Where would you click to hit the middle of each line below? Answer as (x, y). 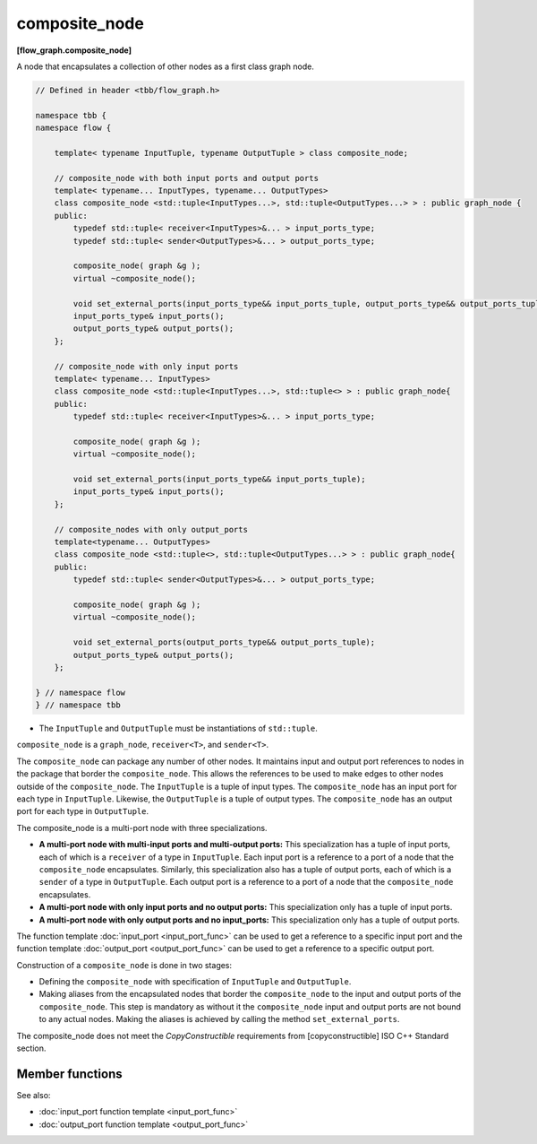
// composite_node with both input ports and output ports (187, 178)
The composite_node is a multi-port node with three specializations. (142, 828)
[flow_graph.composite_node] (74, 50)
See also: (34, 1095)
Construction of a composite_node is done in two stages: (124, 965)
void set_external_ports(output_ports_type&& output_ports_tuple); (224, 642)
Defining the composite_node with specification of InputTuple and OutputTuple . (195, 982)
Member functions (69, 1074)
